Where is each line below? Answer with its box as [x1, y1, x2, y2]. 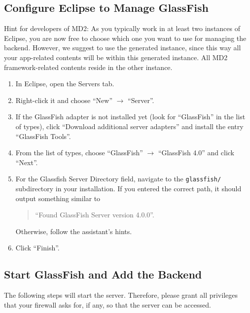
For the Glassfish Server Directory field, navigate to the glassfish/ [15, 174, 221, 184]
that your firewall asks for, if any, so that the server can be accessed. [4, 299, 211, 310]
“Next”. [15, 157, 38, 167]
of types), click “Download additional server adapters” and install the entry [15, 121, 244, 131]
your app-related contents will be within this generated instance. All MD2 [4, 52, 228, 62]
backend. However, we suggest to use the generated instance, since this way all [4, 42, 241, 53]
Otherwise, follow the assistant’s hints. [15, 226, 132, 236]
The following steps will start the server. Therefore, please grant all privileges [4, 290, 238, 300]
